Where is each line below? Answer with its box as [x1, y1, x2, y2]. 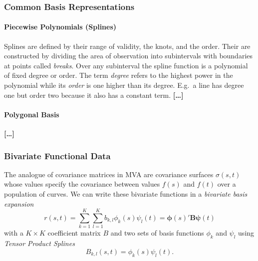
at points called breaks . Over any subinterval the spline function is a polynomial [4, 60, 248, 70]
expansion [4, 198, 34, 209]
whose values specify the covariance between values [4, 179, 160, 189]
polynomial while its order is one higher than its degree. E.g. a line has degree [4, 80, 244, 90]
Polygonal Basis [4, 109, 59, 119]
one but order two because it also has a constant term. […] [4, 89, 184, 100]
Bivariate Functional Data [4, 149, 111, 162]
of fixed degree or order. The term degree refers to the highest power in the [4, 70, 233, 80]
